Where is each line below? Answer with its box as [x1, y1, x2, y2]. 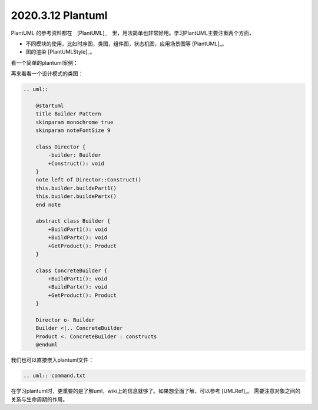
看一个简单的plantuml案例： [11, 59, 79, 66]
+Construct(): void [48, 160, 104, 167]
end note [35, 201, 61, 208]
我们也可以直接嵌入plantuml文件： [11, 356, 94, 363]
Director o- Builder [35, 317, 95, 323]
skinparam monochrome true [35, 118, 114, 125]
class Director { [35, 143, 86, 150]
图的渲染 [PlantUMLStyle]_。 [25, 48, 95, 55]
